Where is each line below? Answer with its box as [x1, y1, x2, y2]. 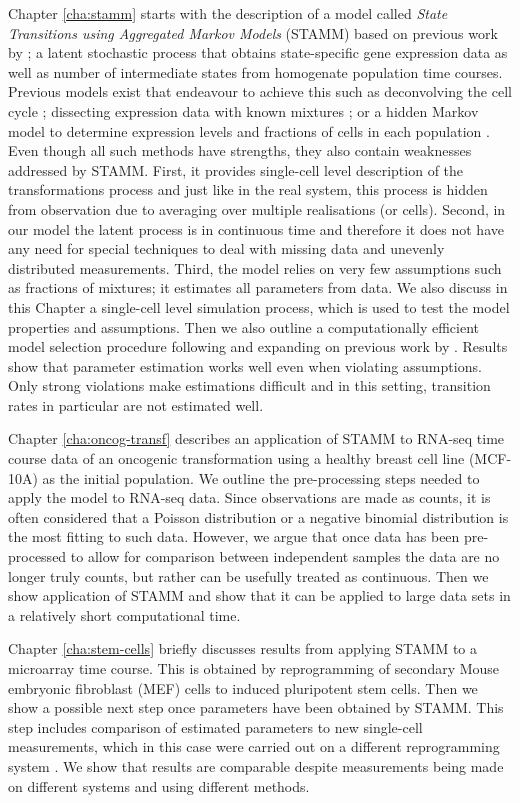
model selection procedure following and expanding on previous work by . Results [8, 336, 508, 357]
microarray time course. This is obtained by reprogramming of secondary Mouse [8, 658, 500, 678]
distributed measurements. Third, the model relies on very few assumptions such [8, 257, 502, 278]
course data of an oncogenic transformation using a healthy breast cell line [8, 448, 465, 469]
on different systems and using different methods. [8, 775, 310, 796]
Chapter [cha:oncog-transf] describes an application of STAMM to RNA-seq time [8, 428, 505, 449]
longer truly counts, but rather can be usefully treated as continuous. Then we [8, 565, 489, 586]
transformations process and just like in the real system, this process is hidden [8, 179, 488, 200]
